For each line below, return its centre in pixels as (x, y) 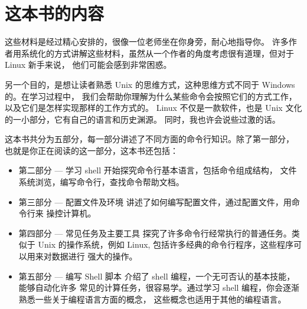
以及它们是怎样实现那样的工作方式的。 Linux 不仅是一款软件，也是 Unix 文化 (153, 108)
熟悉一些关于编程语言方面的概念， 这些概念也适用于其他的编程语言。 (152, 299)
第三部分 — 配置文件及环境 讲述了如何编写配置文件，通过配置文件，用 (155, 201)
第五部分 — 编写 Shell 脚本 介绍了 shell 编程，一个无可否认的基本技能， (157, 276)
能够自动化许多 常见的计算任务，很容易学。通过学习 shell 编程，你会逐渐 (159, 287)
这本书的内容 (55, 13)
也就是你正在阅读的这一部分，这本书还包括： (92, 150)
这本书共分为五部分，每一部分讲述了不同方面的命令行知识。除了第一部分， (149, 139)
